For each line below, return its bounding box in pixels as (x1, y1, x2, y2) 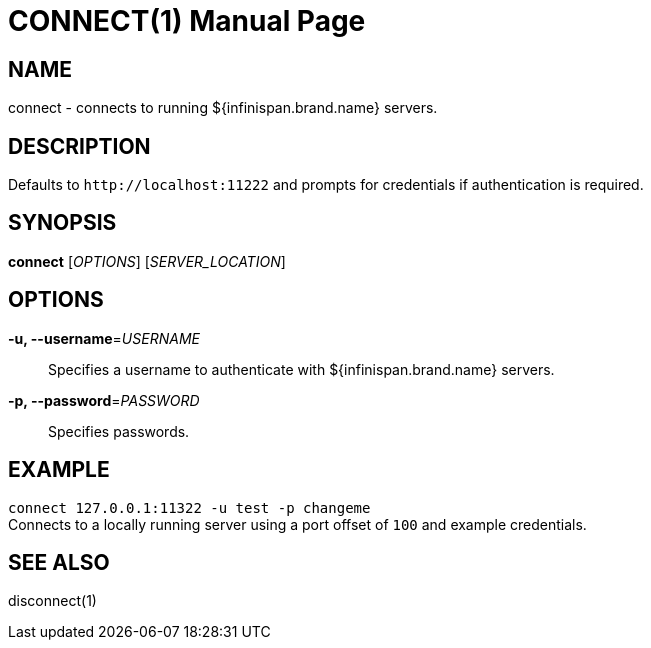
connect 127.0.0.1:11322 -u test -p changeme (8, 499, 371, 516)
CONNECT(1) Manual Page (8, 4, 366, 38)
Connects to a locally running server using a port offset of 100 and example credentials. (8, 515, 587, 533)
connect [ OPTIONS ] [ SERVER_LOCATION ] (8, 252, 286, 270)
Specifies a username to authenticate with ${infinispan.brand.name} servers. (48, 360, 555, 378)
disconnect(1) (8, 592, 97, 610)
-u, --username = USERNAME (8, 329, 200, 347)
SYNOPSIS (8, 210, 117, 236)
